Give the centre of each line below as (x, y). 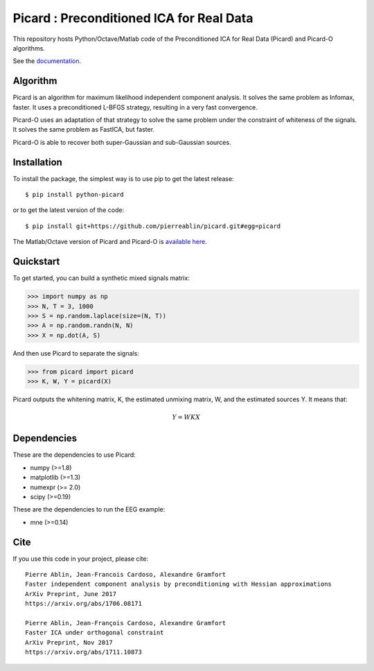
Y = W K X (186, 417)
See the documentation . (47, 61)
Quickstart (36, 262)
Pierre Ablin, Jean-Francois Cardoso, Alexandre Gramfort (126, 574)
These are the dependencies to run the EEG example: (89, 509)
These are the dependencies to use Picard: (74, 455)
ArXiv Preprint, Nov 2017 (69, 642)
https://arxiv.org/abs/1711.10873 (83, 652)
